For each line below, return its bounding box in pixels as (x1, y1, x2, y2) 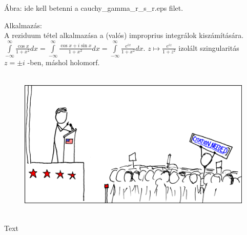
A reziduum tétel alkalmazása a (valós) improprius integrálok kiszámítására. (4, 30, 244, 41)
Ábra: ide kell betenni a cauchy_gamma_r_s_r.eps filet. (4, 3, 183, 13)
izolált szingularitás (178, 42, 239, 53)
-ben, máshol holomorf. (27, 56, 100, 67)
